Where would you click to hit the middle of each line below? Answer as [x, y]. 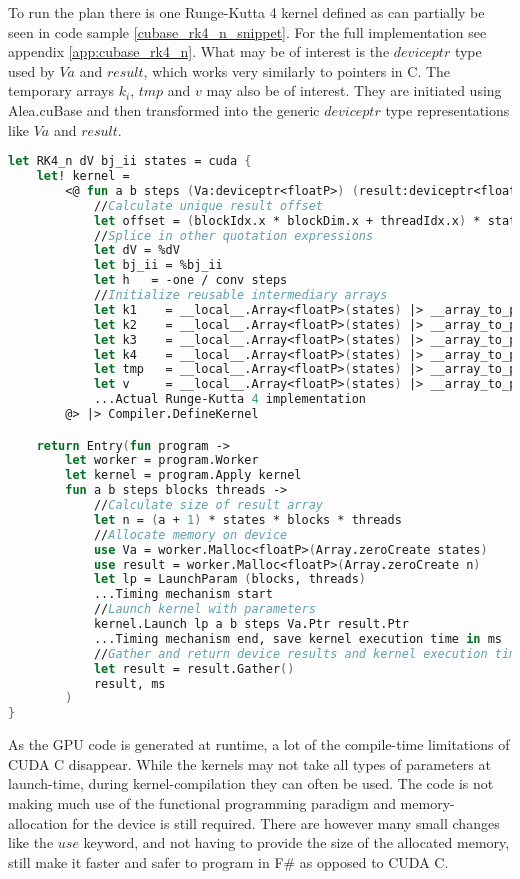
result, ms [129, 683]
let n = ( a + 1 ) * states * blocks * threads [247, 519]
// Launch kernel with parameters [204, 609]
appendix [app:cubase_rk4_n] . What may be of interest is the [199, 51]
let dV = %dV [136, 250]
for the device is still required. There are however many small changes [286, 822]
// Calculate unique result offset [208, 205]
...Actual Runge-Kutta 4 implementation [229, 399]
